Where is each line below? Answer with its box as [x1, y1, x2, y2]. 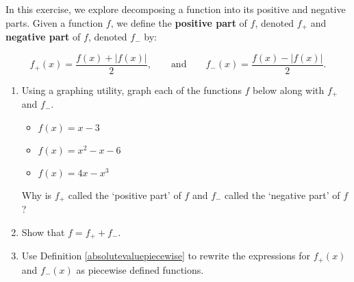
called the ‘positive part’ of [68, 187, 181, 202]
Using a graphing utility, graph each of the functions [21, 82, 242, 97]
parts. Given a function [5, 15, 103, 30]
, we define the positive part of [110, 15, 247, 30]
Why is [21, 187, 52, 202]
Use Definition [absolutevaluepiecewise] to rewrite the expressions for [21, 248, 310, 263]
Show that [21, 224, 65, 239]
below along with [253, 82, 325, 97]
